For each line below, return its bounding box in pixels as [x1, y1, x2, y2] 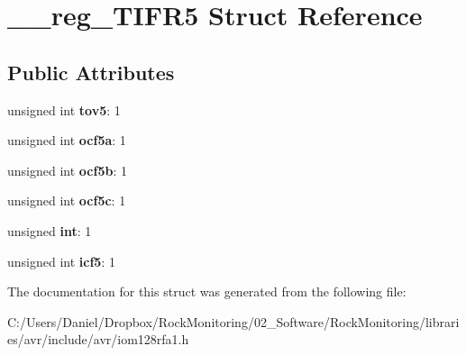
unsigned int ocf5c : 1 [7, 191, 126, 210]
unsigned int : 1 [7, 221, 92, 240]
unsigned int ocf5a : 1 [7, 131, 126, 150]
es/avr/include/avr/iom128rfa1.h [7, 330, 189, 349]
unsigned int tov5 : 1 [7, 100, 121, 119]
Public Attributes [7, 58, 175, 86]
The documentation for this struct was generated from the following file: [7, 282, 407, 301]
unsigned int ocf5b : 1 [7, 160, 127, 179]
